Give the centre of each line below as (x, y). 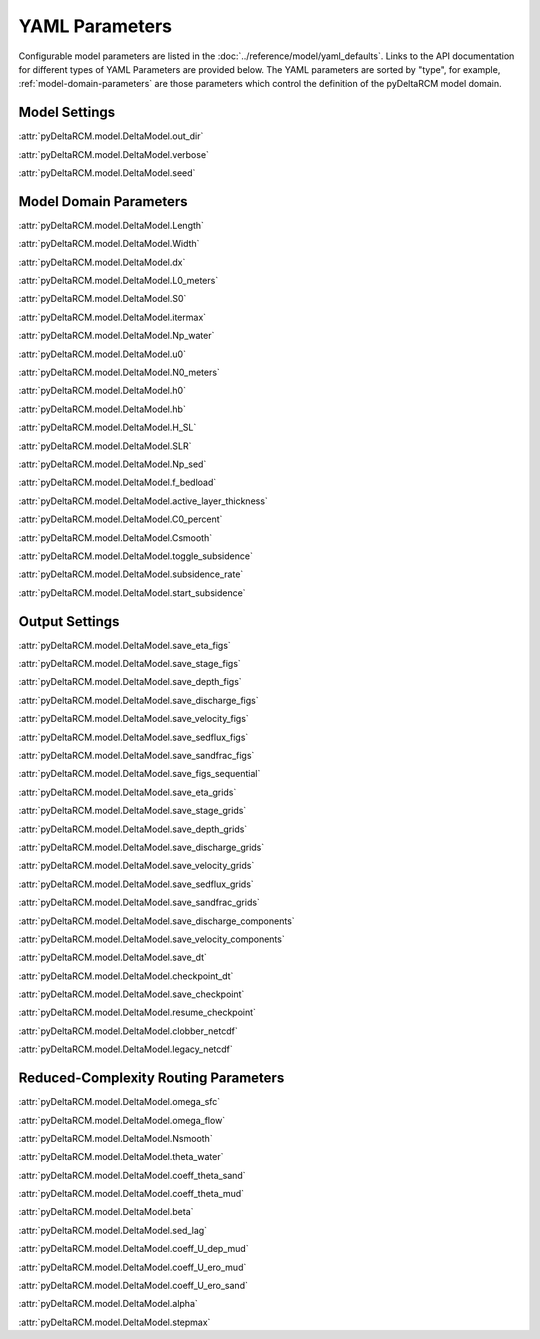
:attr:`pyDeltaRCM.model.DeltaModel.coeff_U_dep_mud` (133, 1249)
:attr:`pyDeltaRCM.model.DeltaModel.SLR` (105, 446)
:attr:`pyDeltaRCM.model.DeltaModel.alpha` (108, 1304)
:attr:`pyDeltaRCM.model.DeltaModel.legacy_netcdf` (126, 1049)
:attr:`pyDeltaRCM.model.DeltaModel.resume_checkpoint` (137, 1012)
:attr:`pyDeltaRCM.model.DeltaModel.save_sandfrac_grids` (139, 902)
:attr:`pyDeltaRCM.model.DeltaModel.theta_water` (121, 1157)
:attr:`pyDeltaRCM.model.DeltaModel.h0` (102, 391)
